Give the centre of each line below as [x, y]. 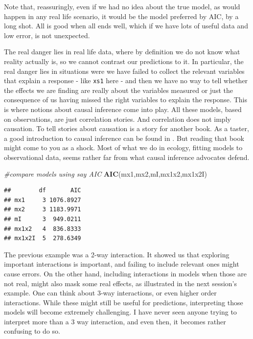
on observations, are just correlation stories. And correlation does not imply [117, 119]
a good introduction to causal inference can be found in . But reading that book [124, 138]
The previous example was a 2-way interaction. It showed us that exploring [117, 254]
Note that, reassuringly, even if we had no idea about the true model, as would [122, 6]
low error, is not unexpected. [47, 35]
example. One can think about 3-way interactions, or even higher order [110, 293]
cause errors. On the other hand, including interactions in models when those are [126, 273]
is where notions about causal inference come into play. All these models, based [123, 109]
